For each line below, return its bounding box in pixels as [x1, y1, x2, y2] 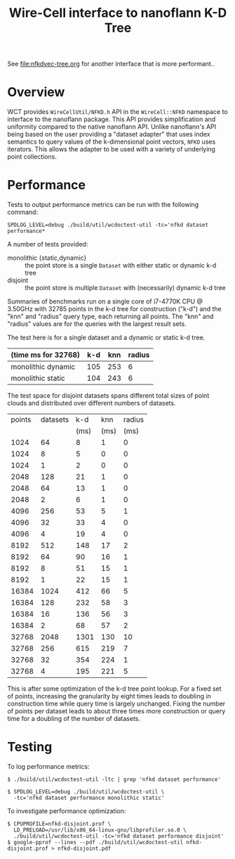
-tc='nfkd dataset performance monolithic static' [13, 794, 165, 801]
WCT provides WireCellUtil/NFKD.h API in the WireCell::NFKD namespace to [7, 108, 228, 116]
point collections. [7, 153, 58, 161]
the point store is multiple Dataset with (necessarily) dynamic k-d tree [25, 284, 226, 292]
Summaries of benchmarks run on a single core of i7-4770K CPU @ [7, 297, 203, 306]
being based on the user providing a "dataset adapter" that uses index [7, 130, 210, 139]
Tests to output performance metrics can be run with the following [7, 201, 199, 209]
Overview [7, 84, 65, 100]
